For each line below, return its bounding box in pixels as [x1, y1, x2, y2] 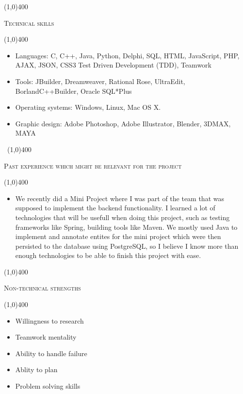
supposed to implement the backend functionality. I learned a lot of [15, 203, 215, 213]
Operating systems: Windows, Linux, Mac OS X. [15, 102, 161, 112]
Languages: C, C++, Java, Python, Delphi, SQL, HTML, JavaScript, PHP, [15, 50, 240, 60]
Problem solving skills [15, 381, 81, 391]
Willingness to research [15, 315, 84, 325]
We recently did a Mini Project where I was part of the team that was [15, 193, 224, 203]
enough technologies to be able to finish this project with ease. [15, 250, 201, 260]
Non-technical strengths [4, 283, 81, 293]
